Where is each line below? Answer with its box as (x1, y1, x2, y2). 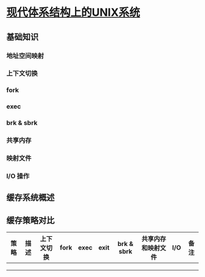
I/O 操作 (6, 172, 30, 180)
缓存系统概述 (6, 192, 55, 203)
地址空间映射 (6, 51, 45, 60)
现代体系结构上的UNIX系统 (6, 5, 140, 19)
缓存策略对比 (6, 215, 55, 225)
